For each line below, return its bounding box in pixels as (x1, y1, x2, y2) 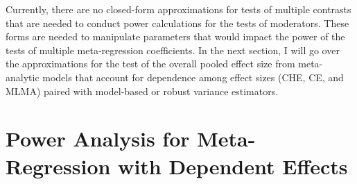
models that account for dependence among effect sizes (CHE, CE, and (42, 69, 344, 84)
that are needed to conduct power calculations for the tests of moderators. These (6, 15, 349, 30)
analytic (6, 69, 40, 84)
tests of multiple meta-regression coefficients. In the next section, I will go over (6, 42, 340, 57)
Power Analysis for (6, 124, 190, 153)
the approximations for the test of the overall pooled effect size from (6, 56, 295, 71)
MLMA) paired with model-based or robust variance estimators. (6, 83, 279, 98)
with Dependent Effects (118, 151, 348, 180)
